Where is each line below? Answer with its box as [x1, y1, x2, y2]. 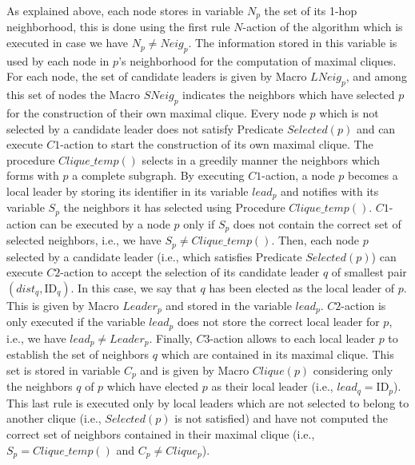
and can [356, 120, 396, 137]
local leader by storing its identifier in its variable [6, 183, 249, 199]
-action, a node [261, 167, 335, 184]
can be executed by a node [39, 215, 170, 232]
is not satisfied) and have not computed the [174, 410, 388, 427]
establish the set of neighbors [6, 346, 150, 363]
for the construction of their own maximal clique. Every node [6, 105, 306, 121]
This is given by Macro [6, 297, 119, 313]
